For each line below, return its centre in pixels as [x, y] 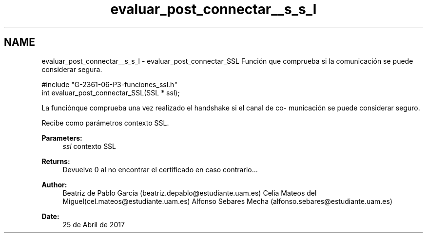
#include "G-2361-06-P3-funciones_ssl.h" [109, 84]
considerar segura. [72, 69]
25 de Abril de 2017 [94, 224]
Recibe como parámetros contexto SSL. [105, 123]
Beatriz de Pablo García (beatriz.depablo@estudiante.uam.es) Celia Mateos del [190, 193]
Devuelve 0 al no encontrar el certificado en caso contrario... [160, 169]
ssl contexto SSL [89, 146]
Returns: [56, 161]
